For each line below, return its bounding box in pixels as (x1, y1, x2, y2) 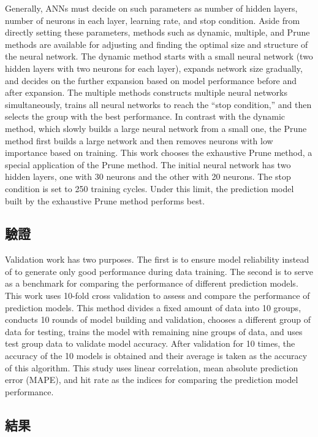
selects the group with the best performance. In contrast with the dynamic (5, 110, 286, 123)
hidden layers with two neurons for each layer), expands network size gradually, (5, 61, 303, 74)
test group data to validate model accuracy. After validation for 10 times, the (5, 337, 295, 350)
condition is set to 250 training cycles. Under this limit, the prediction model (5, 182, 294, 195)
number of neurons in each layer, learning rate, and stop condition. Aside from (5, 14, 300, 26)
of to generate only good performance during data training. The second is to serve (5, 265, 313, 277)
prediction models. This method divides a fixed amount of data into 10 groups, (5, 301, 301, 314)
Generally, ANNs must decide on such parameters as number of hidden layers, (5, 2, 298, 14)
